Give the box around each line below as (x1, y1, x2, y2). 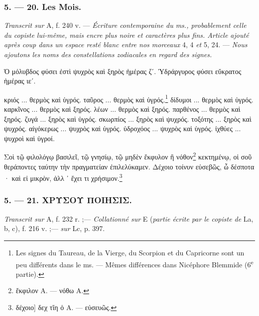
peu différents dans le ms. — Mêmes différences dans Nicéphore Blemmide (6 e (15, 257, 254, 269)
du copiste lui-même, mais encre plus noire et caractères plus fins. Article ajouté (4, 29, 249, 40)
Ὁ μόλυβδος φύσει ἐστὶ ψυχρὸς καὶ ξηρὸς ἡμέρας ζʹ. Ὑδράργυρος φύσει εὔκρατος (4, 66, 242, 76)
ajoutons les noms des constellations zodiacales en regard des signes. (4, 49, 212, 59)
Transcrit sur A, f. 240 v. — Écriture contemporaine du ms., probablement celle (4, 20, 247, 30)
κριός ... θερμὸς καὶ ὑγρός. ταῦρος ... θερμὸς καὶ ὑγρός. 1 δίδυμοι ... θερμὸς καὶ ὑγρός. (4, 92, 254, 104)
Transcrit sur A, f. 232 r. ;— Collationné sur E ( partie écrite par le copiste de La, (4, 213, 254, 224)
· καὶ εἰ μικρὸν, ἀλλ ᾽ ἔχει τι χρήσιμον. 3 (4, 171, 123, 183)
